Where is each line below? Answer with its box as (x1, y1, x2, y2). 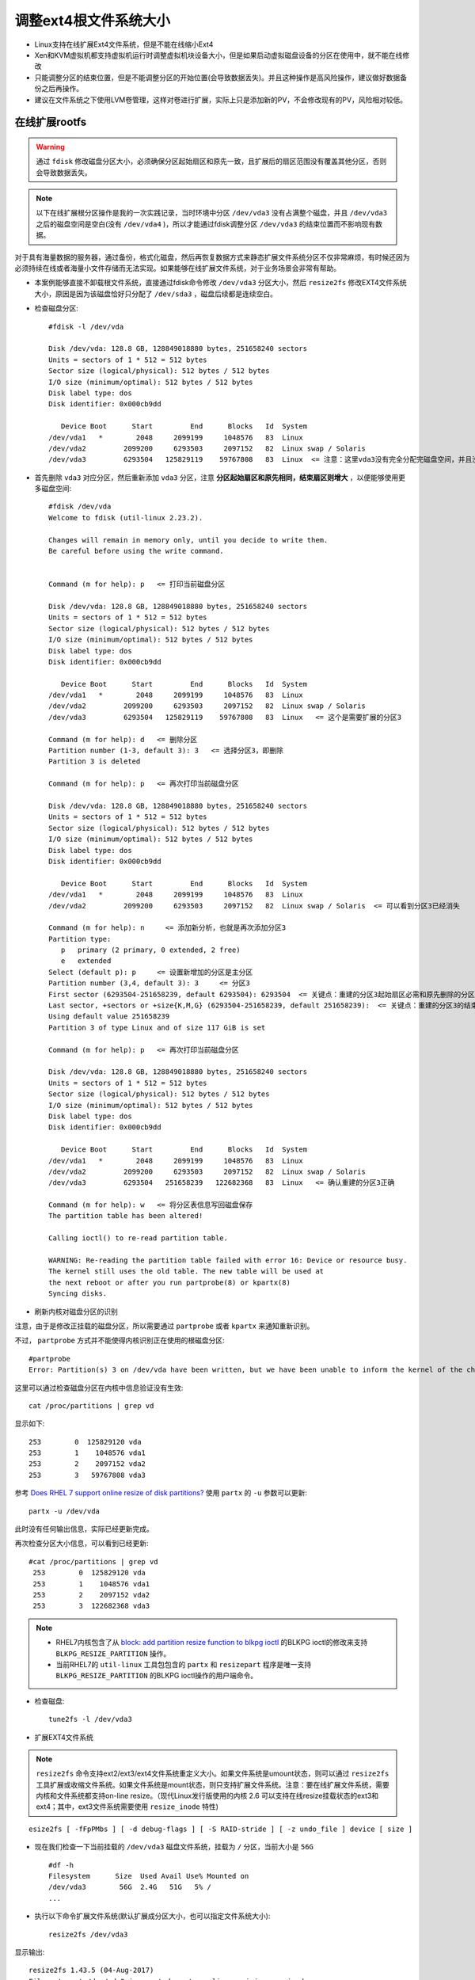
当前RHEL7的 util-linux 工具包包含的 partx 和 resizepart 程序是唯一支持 (55, 1659, 312, 1669)
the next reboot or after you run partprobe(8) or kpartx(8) (48, 1277, 291, 1287)
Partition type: (48, 935, 112, 943)
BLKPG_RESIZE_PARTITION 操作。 (55, 1648, 171, 1658)
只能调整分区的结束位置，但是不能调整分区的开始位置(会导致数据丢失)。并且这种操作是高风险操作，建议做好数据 (34, 72, 401, 82)
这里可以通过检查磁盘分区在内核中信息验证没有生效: (14, 1383, 184, 1392)
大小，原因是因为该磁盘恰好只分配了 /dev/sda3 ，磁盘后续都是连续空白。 (34, 289, 277, 299)
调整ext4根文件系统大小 (14, 12, 170, 29)
